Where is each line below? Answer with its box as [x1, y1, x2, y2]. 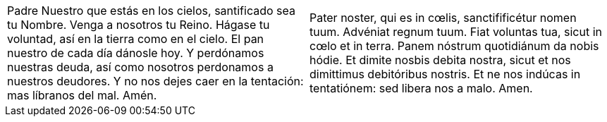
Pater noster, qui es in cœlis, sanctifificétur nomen [309, 11, 577, 25]
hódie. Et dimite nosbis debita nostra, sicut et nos [309, 53, 571, 67]
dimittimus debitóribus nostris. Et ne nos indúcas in [309, 67, 581, 81]
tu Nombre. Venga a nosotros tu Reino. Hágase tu [7, 18, 270, 32]
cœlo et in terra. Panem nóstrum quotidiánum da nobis [309, 39, 599, 53]
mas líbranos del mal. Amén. [7, 88, 157, 102]
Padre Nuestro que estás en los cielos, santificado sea [7, 4, 295, 18]
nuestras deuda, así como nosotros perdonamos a [7, 60, 274, 74]
